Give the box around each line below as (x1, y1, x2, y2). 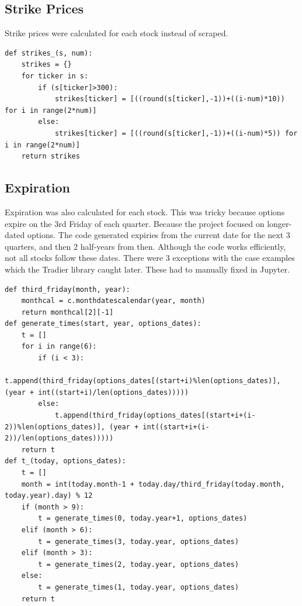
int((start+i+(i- (143, 422, 210, 431)
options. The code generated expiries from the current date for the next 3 (27, 229, 290, 241)
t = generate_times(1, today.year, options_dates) (38, 583, 239, 591)
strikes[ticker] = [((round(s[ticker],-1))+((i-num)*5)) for (54, 129, 298, 137)
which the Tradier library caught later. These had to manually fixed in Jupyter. (5, 263, 290, 275)
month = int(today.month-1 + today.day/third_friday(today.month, (21, 480, 285, 488)
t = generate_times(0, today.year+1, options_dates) (38, 514, 248, 523)
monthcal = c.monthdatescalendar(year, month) (21, 297, 206, 305)
